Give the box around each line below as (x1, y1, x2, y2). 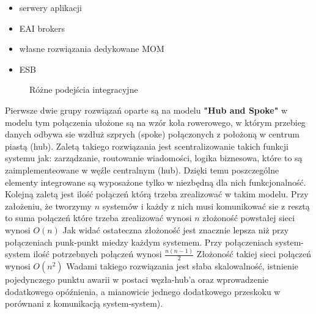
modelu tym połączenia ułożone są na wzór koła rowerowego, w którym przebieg (5, 115, 306, 128)
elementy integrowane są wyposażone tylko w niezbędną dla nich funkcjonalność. (5, 175, 306, 188)
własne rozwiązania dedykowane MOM (19, 42, 164, 55)
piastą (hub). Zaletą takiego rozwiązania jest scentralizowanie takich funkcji (5, 139, 288, 152)
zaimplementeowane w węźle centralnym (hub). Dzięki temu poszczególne (5, 163, 279, 176)
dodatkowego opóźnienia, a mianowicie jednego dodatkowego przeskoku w (5, 285, 281, 298)
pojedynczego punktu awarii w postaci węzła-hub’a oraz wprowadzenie (5, 273, 269, 286)
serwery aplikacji (19, 1, 82, 13)
